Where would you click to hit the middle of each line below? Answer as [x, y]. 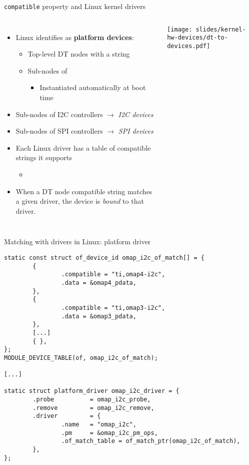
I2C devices [136, 114]
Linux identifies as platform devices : [75, 37]
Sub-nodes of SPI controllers [59, 131]
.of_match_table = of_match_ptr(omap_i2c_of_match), [151, 441]
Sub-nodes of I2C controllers [59, 114]
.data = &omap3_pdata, [99, 316]
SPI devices [136, 131]
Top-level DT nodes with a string [79, 54]
